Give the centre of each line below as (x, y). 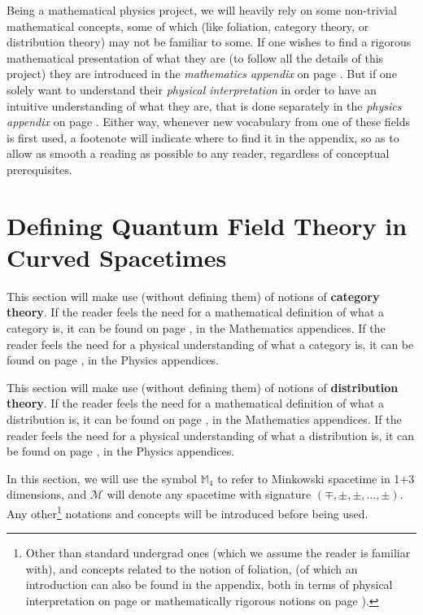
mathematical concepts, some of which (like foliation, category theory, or (188, 26)
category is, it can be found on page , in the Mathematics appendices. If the (196, 328)
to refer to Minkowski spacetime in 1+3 (316, 478)
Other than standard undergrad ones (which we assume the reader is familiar (218, 553)
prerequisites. (39, 169)
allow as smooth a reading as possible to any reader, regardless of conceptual (198, 153)
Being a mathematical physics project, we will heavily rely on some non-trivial (202, 10)
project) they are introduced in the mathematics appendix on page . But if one (202, 74)
